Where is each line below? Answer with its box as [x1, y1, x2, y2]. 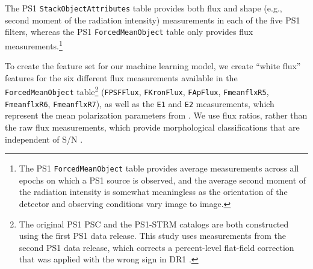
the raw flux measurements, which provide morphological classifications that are [5, 120, 300, 133]
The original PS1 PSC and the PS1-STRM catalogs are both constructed [19, 217, 289, 230]
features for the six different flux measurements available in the [5, 71, 238, 84]
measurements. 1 [5, 37, 63, 52]
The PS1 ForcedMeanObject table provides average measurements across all [19, 162, 299, 175]
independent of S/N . [5, 132, 83, 145]
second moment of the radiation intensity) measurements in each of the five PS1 [5, 13, 300, 26]
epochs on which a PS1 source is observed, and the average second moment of [19, 173, 306, 186]
